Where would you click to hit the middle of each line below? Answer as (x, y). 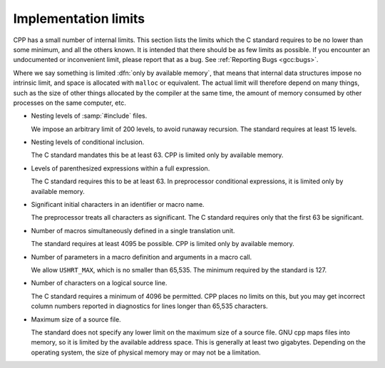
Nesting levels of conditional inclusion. (88, 142)
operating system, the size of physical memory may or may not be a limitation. (146, 352)
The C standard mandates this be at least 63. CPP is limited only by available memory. (157, 155)
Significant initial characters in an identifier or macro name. (118, 205)
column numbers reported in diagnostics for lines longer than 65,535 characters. (149, 306)
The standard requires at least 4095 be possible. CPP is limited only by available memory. (163, 244)
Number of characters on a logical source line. (99, 283)
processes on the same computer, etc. (70, 103)
